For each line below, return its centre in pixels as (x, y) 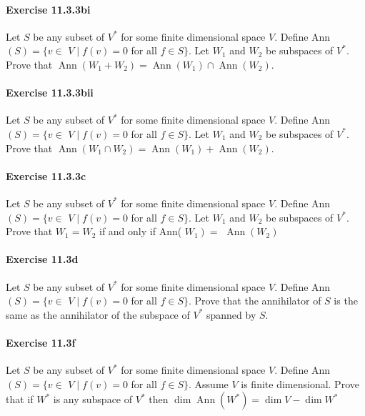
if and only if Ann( (140, 231)
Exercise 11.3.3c (46, 175)
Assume (211, 383)
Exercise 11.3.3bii (50, 93)
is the (346, 301)
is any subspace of (93, 399)
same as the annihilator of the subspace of (98, 314)
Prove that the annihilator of (258, 301)
